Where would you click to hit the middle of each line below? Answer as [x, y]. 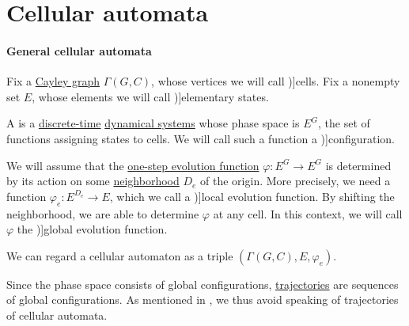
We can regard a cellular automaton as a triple [120, 255]
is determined [358, 165]
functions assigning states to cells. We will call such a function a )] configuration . [201, 138]
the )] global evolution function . [92, 229]
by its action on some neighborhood [93, 181]
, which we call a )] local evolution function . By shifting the [252, 196]
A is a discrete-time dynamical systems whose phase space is [153, 123]
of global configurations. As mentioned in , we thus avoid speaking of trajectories [203, 299]
